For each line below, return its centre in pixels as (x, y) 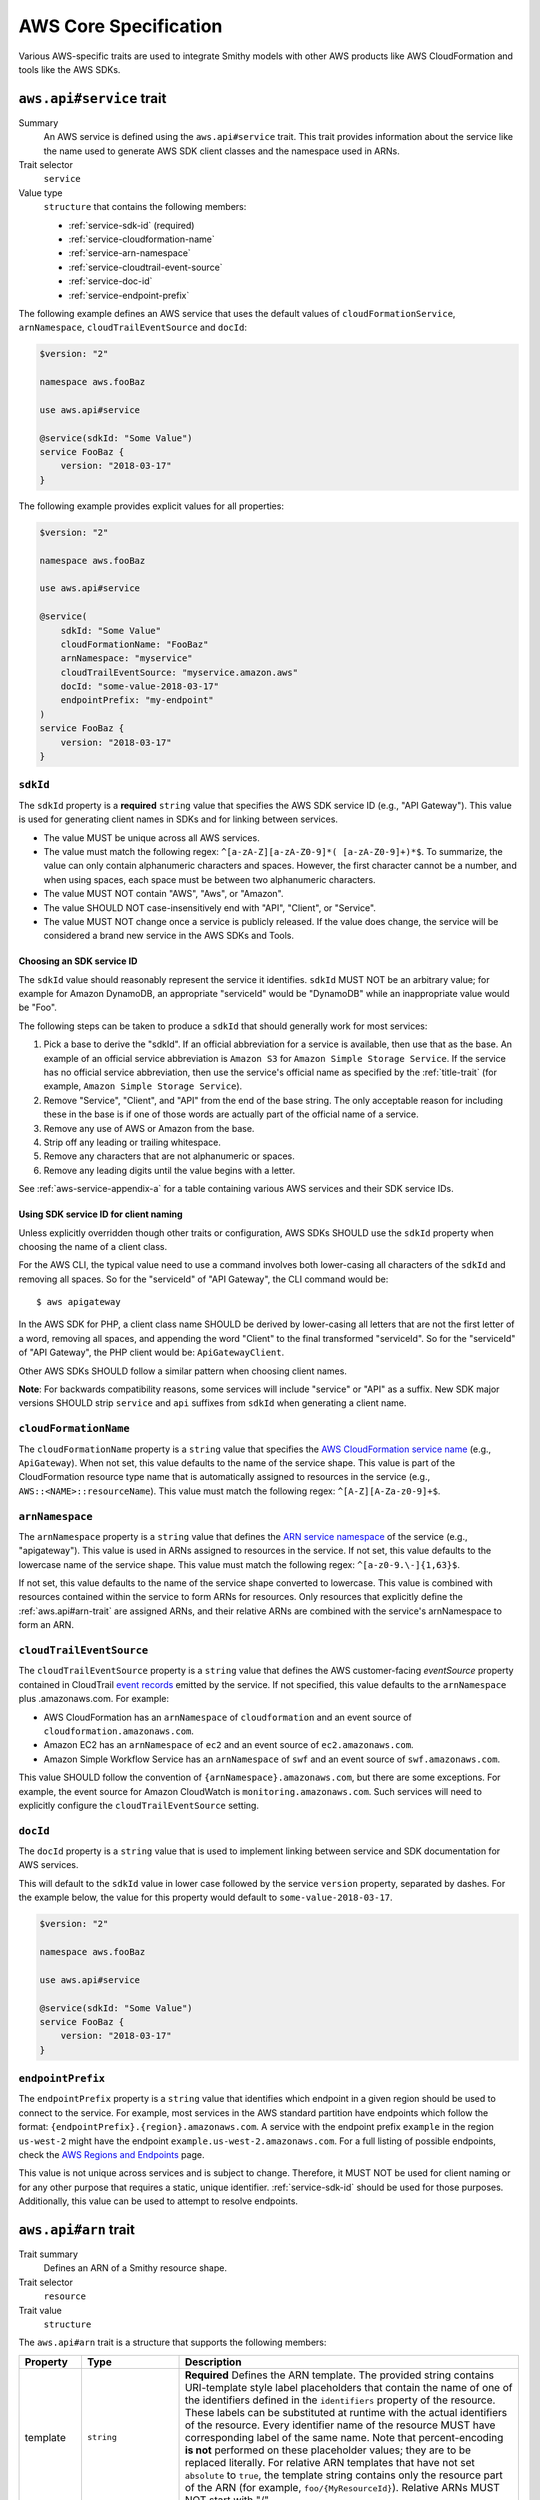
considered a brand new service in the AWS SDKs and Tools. (169, 936)
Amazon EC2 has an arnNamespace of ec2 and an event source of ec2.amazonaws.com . (228, 1745)
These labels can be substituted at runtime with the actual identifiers (346, 2412)
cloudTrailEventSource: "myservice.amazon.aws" (179, 672)
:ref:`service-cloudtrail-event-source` (146, 267)
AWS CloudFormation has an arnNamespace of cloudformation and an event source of (227, 1717)
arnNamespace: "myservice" (127, 658)
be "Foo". (37, 1007)
